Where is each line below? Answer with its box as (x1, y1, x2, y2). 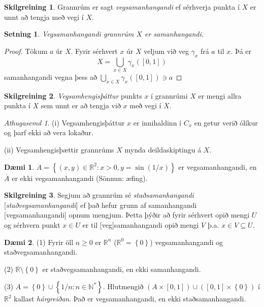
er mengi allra (198, 90, 242, 101)
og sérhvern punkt (4, 220, 60, 230)
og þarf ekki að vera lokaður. (4, 127, 93, 138)
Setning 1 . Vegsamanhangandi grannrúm (4, 28, 134, 39)
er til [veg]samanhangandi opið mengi (82, 220, 199, 230)
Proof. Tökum (4, 45, 48, 56)
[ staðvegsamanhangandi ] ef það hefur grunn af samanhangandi (4, 199, 197, 210)
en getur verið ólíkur (194, 117, 258, 128)
